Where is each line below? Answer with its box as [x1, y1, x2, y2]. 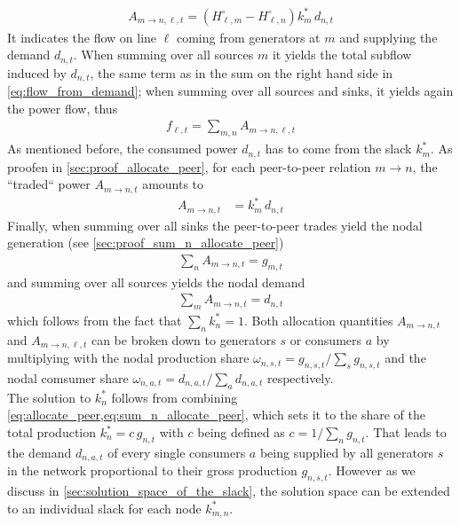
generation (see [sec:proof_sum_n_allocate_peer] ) [7, 233, 284, 252]
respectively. [266, 369, 334, 388]
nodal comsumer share [7, 369, 129, 388]
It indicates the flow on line [7, 27, 157, 46]
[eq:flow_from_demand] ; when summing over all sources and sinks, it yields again [7, 82, 454, 100]
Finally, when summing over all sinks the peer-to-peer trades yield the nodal [7, 215, 423, 234]
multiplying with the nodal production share [7, 349, 250, 367]
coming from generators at [176, 27, 321, 46]
